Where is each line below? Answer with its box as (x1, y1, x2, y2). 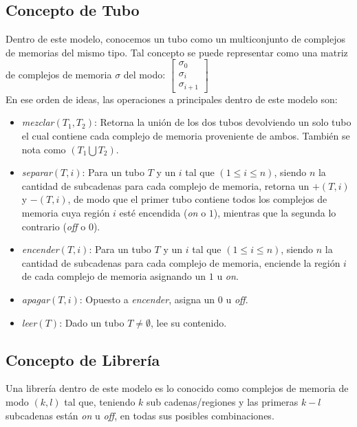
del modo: (123, 67, 166, 82)
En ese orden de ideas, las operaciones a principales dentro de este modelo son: (6, 91, 338, 106)
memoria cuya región (21, 206, 110, 220)
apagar (21, 292, 50, 306)
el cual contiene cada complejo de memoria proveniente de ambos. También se (21, 129, 350, 143)
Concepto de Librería (6, 349, 160, 370)
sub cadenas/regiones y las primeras (147, 394, 299, 408)
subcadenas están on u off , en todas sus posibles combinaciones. (6, 408, 274, 422)
